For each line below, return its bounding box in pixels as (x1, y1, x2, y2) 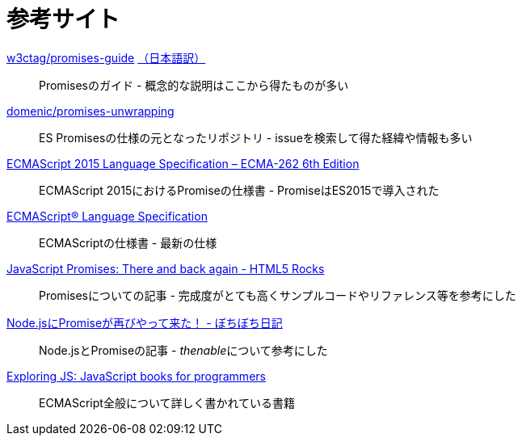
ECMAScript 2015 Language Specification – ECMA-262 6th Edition (6, 156, 360, 170)
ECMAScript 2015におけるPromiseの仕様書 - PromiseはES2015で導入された (39, 183, 440, 197)
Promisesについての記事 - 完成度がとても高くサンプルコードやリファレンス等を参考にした (39, 288, 516, 302)
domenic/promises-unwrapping (6, 103, 175, 118)
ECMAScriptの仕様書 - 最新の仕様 (39, 235, 217, 250)
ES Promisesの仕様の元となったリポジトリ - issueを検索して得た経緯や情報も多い (39, 130, 473, 145)
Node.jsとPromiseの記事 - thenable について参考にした (39, 343, 328, 357)
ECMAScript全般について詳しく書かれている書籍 (39, 395, 296, 410)
